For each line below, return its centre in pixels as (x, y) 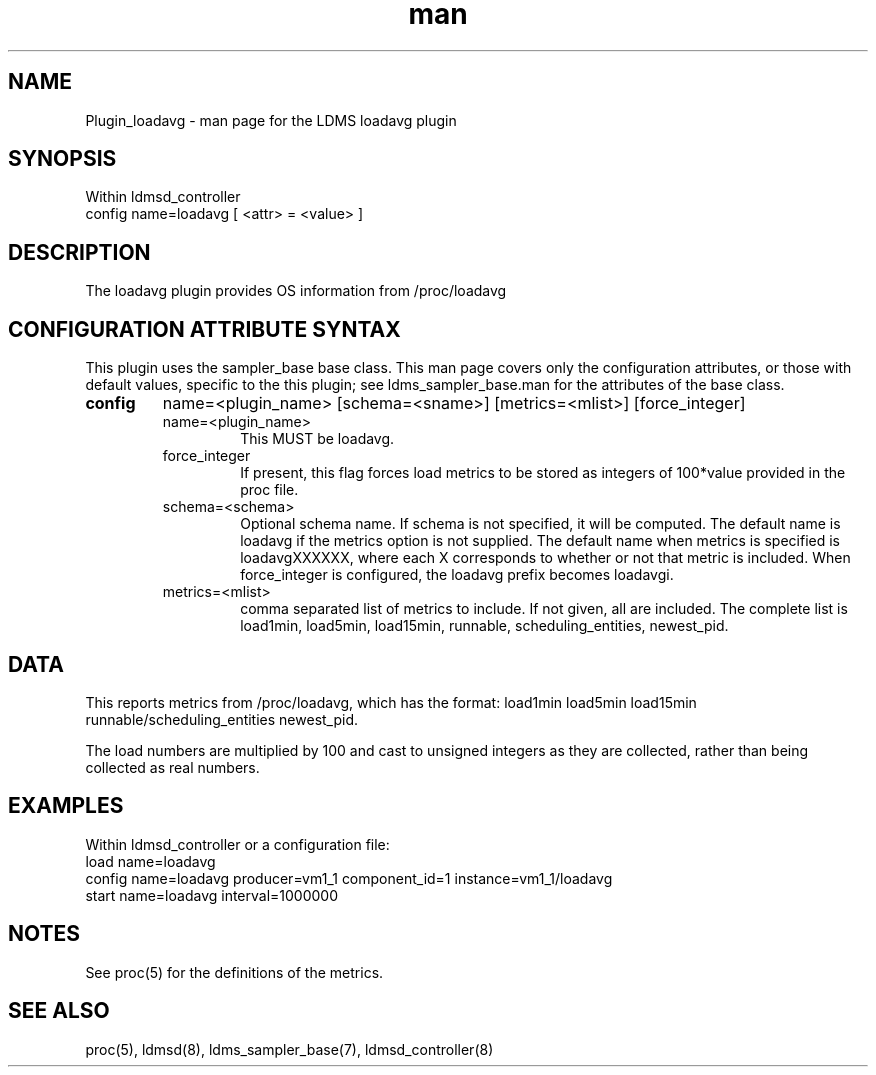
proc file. (269, 490)
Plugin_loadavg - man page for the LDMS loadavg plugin (271, 120)
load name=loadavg (150, 861)
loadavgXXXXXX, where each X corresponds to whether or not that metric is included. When (545, 558)
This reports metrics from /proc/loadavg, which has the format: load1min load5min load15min (391, 702)
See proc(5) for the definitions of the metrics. (234, 972)
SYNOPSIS (62, 159)
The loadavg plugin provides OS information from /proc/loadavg (296, 291)
